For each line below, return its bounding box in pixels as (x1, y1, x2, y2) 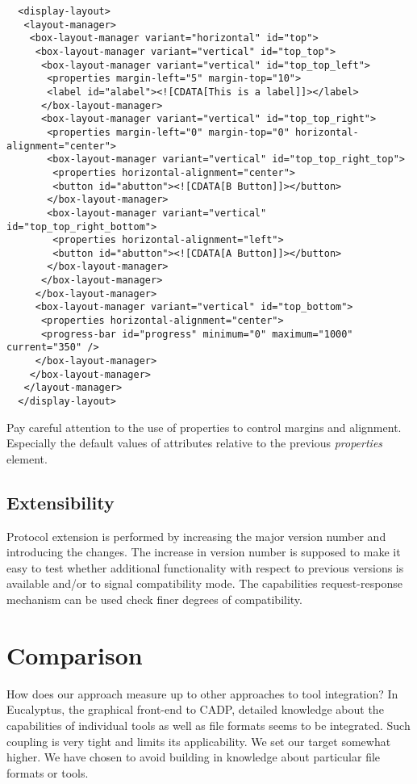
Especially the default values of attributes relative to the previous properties (6, 434, 383, 451)
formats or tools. (6, 764, 89, 781)
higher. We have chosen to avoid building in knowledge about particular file (6, 748, 381, 765)
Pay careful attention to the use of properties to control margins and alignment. (6, 418, 402, 435)
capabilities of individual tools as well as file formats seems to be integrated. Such (6, 716, 411, 733)
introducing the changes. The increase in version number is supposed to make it (6, 543, 401, 560)
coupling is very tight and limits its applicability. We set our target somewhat (6, 732, 391, 749)
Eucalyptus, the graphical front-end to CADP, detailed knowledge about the (6, 701, 384, 718)
